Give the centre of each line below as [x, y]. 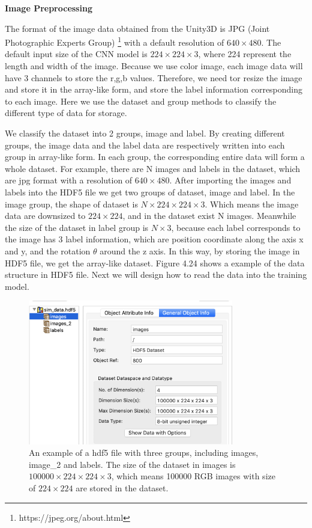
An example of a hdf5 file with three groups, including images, [144, 453]
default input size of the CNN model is [76, 54]
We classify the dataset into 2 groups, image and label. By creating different [145, 133]
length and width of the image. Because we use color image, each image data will [154, 66]
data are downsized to [45, 216]
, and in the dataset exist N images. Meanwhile [209, 216]
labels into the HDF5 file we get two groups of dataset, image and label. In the [150, 192]
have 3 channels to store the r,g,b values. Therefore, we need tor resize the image [154, 77]
